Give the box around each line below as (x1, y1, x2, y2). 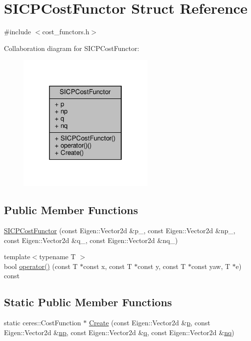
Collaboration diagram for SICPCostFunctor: (4, 43, 139, 53)
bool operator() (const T (4, 261, 78, 271)
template (4, 251, 30, 262)
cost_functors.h (42, 26, 90, 37)
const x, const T (83, 261, 132, 271)
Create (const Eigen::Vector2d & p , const (89, 317, 210, 328)
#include (4, 26, 31, 37)
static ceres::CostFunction (4, 317, 81, 328)
